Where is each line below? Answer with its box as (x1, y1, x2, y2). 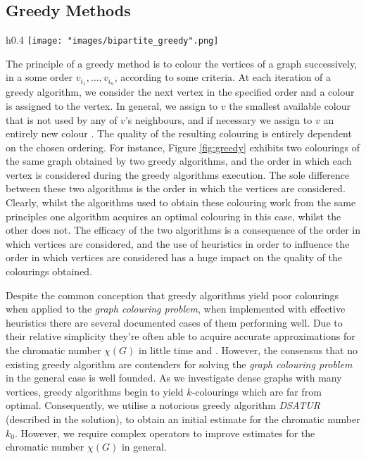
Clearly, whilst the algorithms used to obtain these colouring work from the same (6, 195, 356, 210)
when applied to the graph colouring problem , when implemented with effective (6, 301, 346, 316)
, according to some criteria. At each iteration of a (114, 70, 332, 84)
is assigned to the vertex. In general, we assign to (6, 98, 218, 113)
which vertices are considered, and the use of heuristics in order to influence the (6, 236, 350, 251)
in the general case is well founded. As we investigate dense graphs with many (6, 370, 342, 385)
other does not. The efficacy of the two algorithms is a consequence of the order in (6, 222, 361, 237)
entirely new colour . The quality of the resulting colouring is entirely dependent (6, 126, 352, 141)
